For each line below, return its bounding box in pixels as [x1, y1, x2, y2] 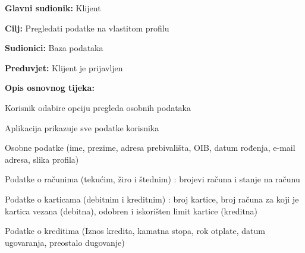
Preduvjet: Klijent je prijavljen [5, 61, 123, 74]
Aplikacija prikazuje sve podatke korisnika [5, 121, 159, 134]
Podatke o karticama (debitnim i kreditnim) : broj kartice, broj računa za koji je [5, 192, 299, 205]
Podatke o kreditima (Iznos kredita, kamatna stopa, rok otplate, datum [5, 224, 265, 237]
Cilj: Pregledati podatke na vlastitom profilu [5, 21, 169, 34]
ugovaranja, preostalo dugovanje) [5, 236, 125, 248]
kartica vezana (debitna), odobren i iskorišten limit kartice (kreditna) [5, 204, 258, 217]
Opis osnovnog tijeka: [5, 81, 95, 94]
